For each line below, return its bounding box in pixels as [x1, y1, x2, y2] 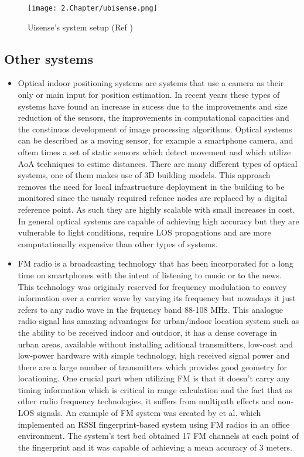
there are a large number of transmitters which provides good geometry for [18, 360, 287, 373]
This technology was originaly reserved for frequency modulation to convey [18, 280, 287, 292]
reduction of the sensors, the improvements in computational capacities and [18, 111, 289, 124]
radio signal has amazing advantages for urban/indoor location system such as [18, 315, 299, 327]
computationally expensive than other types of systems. [18, 237, 218, 250]
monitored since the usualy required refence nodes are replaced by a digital [18, 192, 288, 204]
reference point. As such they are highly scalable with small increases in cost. [18, 203, 295, 215]
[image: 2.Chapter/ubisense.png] [28, 4, 158, 12]
